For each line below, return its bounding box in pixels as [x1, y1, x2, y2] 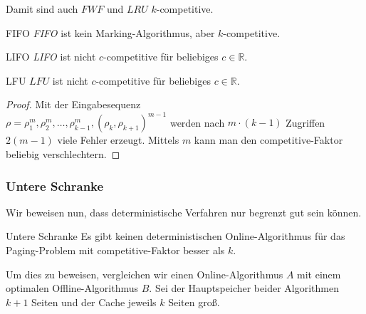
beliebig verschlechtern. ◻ [6, 147, 120, 162]
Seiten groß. [168, 294, 220, 309]
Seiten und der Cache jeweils [31, 294, 157, 309]
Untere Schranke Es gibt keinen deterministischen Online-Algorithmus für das [6, 229, 345, 244]
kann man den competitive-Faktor [194, 132, 343, 147]
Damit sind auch [6, 1, 78, 16]
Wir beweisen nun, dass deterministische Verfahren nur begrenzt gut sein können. [6, 204, 362, 219]
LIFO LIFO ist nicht [6, 49, 96, 64]
